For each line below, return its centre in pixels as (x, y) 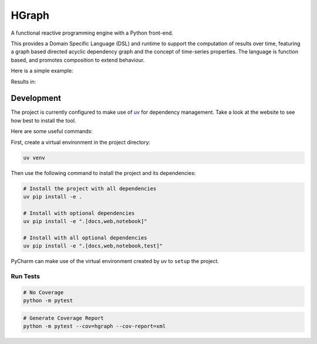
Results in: (23, 82)
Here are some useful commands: (52, 131)
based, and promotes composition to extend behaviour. (78, 60)
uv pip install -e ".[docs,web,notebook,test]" (93, 246)
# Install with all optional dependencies (85, 237)
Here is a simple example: (42, 71)
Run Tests (26, 276)
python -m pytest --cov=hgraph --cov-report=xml (95, 326)
